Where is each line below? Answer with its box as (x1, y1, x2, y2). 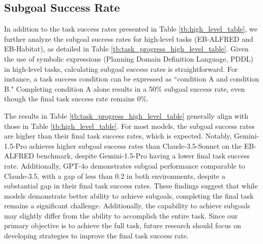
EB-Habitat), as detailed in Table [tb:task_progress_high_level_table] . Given (4, 43, 249, 54)
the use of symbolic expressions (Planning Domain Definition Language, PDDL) (4, 53, 254, 64)
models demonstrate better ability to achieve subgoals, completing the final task (4, 190, 254, 201)
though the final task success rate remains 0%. (4, 93, 149, 104)
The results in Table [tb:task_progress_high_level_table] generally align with (4, 110, 249, 121)
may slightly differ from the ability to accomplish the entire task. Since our (4, 210, 238, 221)
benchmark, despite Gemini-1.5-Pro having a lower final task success (36, 150, 250, 161)
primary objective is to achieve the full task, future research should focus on (4, 220, 241, 231)
